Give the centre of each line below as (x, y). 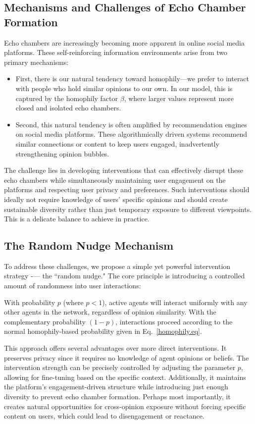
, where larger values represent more (179, 98)
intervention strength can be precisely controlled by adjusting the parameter (120, 367)
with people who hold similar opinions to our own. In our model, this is (124, 88)
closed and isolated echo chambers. (68, 108)
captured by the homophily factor (67, 98)
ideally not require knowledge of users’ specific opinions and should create (116, 199)
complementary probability (45, 321)
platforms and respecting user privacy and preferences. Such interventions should (127, 189)
